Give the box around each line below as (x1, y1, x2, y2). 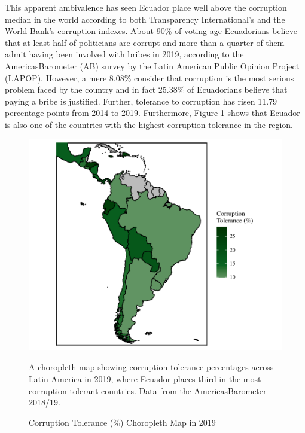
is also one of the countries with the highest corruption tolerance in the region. (5, 118, 293, 130)
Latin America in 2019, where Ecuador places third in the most (29, 373, 261, 385)
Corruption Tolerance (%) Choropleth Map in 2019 (29, 416, 216, 428)
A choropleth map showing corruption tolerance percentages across (29, 361, 274, 373)
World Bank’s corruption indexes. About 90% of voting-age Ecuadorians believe (5, 25, 297, 37)
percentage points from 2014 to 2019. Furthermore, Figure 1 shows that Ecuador (5, 106, 300, 119)
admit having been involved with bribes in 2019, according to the (5, 48, 244, 60)
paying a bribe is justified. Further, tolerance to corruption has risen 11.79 (5, 94, 277, 107)
